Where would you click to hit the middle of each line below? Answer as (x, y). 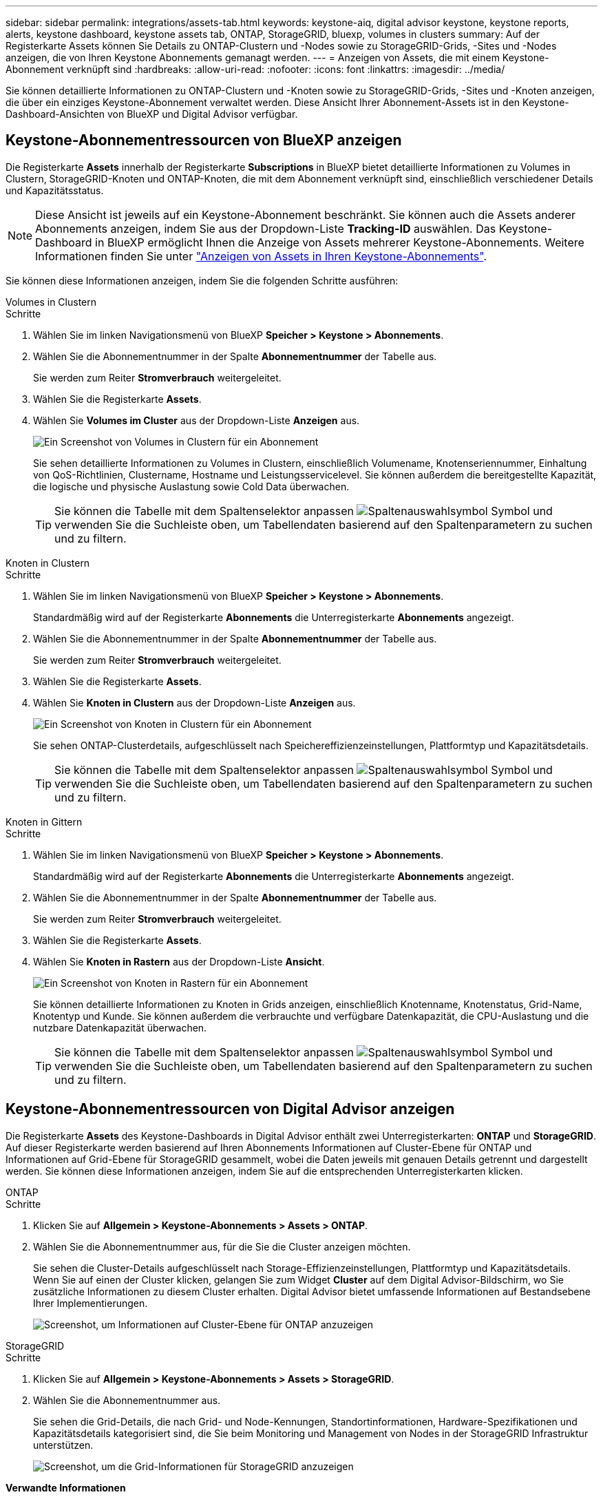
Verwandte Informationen (66, 1487)
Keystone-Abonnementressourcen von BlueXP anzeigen (204, 140)
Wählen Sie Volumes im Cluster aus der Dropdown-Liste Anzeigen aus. (197, 420)
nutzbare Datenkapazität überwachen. (120, 1027)
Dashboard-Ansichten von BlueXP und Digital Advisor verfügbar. (152, 114)
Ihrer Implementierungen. (91, 1303)
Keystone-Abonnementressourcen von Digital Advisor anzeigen (230, 1109)
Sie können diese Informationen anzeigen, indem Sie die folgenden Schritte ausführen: (202, 280)
